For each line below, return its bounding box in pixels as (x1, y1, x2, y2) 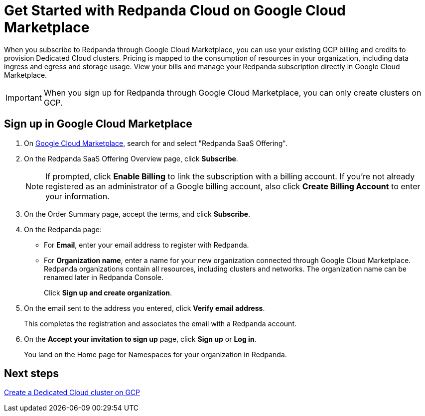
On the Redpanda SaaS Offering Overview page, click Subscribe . (24, 154, 238, 163)
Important (5, 92, 42, 103)
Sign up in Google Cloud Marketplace (4, 118, 192, 131)
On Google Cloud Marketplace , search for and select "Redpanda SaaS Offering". (24, 139, 287, 147)
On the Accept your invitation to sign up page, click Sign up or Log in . (24, 334, 257, 343)
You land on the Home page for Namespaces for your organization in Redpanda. (24, 350, 287, 359)
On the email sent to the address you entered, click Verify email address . (24, 303, 265, 312)
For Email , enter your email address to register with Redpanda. (44, 240, 249, 249)
